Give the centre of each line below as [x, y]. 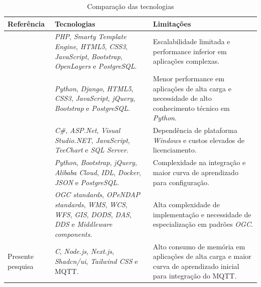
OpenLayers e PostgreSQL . [96, 66]
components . [73, 234]
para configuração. [181, 182]
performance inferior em [190, 51]
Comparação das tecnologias [130, 6]
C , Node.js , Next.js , [84, 251]
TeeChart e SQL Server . [91, 150]
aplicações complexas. [186, 61]
